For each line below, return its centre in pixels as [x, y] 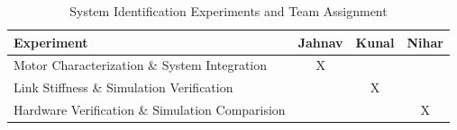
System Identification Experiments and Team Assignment [228, 11]
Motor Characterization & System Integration [141, 65]
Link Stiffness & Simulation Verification [123, 87]
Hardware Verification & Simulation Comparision [150, 110]
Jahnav [320, 42]
